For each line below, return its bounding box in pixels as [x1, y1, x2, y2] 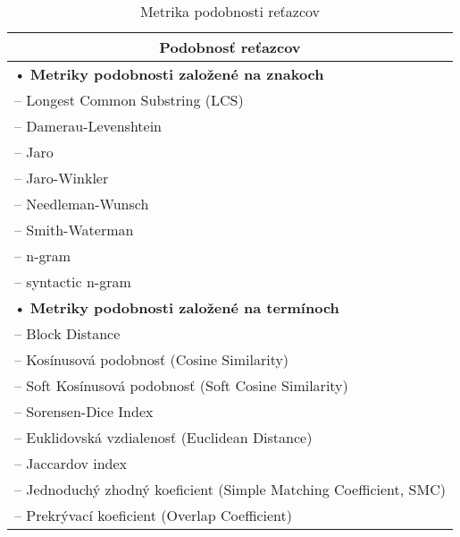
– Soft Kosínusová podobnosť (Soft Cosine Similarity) [14, 375, 348, 396]
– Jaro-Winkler [14, 167, 109, 188]
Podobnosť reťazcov [159, 37, 301, 57]
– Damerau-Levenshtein [14, 115, 163, 136]
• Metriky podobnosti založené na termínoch [14, 297, 339, 318]
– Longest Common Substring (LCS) [14, 89, 244, 110]
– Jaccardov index [14, 453, 128, 473]
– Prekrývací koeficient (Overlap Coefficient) [14, 505, 293, 525]
